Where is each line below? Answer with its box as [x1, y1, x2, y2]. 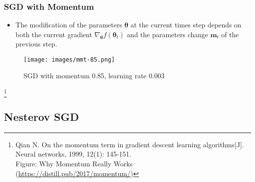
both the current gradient [15, 29, 92, 39]
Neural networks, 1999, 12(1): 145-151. [15, 149, 131, 159]
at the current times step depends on [130, 20, 242, 30]
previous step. [15, 39, 57, 49]
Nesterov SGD [4, 109, 79, 124]
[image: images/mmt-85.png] [24, 56, 115, 63]
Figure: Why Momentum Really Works [15, 158, 133, 168]
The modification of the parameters [15, 20, 122, 30]
